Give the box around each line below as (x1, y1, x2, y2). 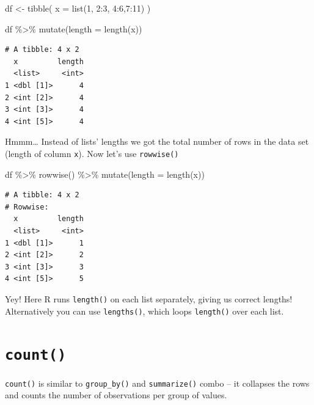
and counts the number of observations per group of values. (5, 389, 227, 401)
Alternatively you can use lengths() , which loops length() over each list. (5, 304, 284, 317)
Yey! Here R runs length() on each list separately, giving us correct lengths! (5, 292, 293, 305)
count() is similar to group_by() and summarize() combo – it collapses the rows (5, 376, 310, 389)
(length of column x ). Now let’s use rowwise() (5, 147, 179, 159)
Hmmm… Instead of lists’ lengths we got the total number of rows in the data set (5, 135, 309, 148)
